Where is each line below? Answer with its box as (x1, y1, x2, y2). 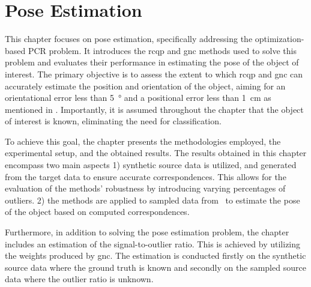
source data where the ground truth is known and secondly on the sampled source (5, 261, 306, 273)
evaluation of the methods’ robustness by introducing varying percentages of (5, 182, 286, 195)
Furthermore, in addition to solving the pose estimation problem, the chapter (5, 226, 289, 238)
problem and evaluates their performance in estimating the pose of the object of (5, 56, 299, 68)
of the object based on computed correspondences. (5, 205, 190, 218)
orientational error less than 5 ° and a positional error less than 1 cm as (5, 91, 271, 104)
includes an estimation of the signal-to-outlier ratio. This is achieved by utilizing (5, 237, 301, 250)
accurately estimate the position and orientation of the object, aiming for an (5, 79, 286, 92)
